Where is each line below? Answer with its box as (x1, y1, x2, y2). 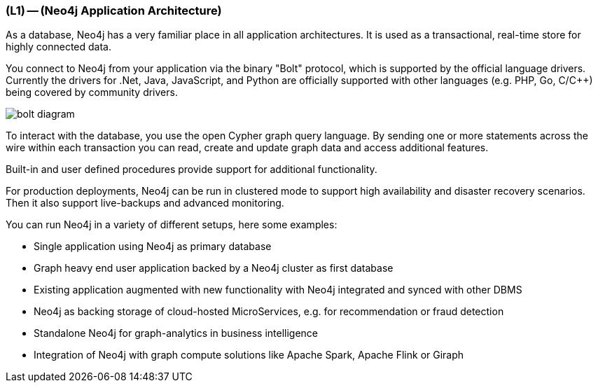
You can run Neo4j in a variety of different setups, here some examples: (6, 219, 338, 231)
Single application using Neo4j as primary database (34, 240, 272, 253)
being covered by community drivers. (6, 86, 178, 99)
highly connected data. (6, 41, 111, 53)
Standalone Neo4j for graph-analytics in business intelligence (34, 327, 319, 340)
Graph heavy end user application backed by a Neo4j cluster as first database (34, 262, 394, 275)
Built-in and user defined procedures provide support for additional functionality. (6, 163, 377, 176)
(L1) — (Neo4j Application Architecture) (6, 4, 222, 18)
